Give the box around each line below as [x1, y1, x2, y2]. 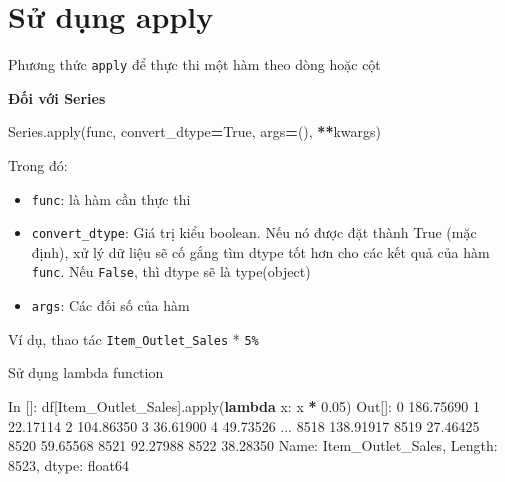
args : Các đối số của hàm [31, 295, 190, 316]
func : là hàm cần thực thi [31, 188, 191, 209]
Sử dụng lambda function [8, 362, 164, 383]
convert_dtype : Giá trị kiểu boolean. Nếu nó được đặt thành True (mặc [31, 222, 477, 243]
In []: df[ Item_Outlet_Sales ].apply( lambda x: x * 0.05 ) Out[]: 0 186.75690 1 [8, 396, 480, 417]
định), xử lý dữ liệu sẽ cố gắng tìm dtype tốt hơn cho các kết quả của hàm [31, 241, 490, 262]
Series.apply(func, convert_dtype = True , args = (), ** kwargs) [8, 121, 381, 142]
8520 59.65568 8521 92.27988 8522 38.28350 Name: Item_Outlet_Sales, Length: [8, 435, 498, 456]
